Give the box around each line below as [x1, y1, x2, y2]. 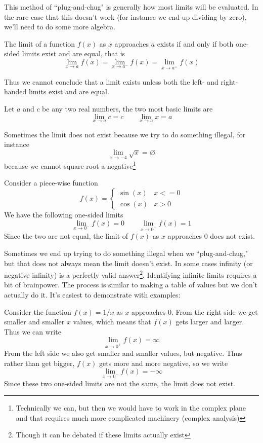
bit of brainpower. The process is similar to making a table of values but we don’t [4, 279, 258, 290]
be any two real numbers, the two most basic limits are [42, 103, 213, 114]
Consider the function [4, 306, 71, 317]
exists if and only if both [157, 38, 234, 49]
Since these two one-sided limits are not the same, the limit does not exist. [4, 378, 235, 388]
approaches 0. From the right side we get [131, 306, 258, 317]
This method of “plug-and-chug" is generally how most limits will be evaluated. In [4, 2, 258, 12]
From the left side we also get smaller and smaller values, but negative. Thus [4, 348, 242, 358]
